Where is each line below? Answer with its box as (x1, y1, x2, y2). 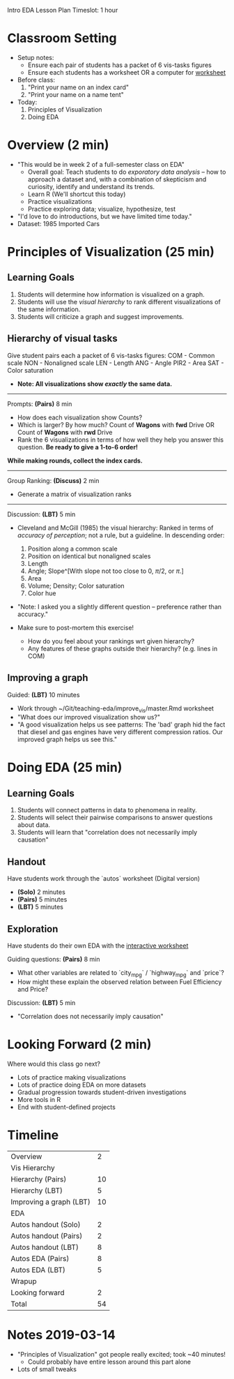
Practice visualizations (27, 197, 93, 205)
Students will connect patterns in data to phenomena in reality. (17, 806, 197, 814)
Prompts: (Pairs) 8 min (7, 399, 72, 408)
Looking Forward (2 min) (7, 1036, 152, 1052)
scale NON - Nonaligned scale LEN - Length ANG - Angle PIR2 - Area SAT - (7, 359, 224, 367)
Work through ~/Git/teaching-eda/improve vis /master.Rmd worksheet (17, 704, 214, 714)
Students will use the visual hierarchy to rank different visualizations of (17, 297, 221, 306)
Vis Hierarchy (10, 1163, 55, 1172)
